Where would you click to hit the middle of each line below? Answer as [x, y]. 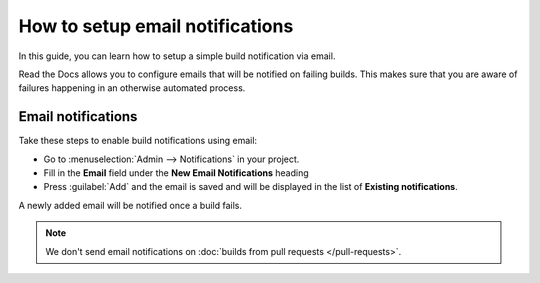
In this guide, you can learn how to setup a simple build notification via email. [177, 56]
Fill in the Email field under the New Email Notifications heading [176, 173]
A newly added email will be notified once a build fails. [130, 205]
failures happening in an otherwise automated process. [132, 88]
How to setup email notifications [156, 26]
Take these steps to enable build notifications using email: [138, 141]
